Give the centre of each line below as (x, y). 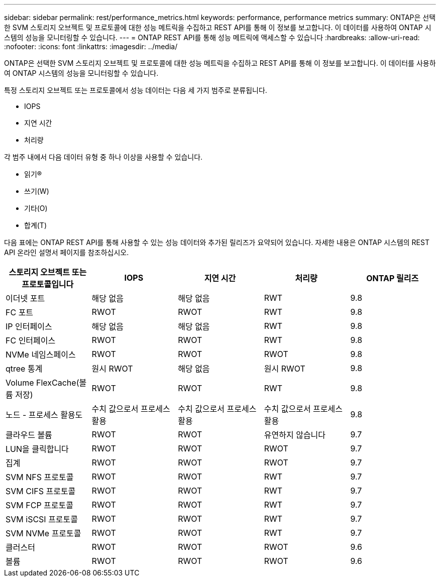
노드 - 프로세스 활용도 (44, 415)
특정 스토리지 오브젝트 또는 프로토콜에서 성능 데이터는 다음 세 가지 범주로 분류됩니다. (136, 90)
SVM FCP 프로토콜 (39, 505)
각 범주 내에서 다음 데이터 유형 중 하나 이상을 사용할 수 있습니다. (103, 157)
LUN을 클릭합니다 (37, 449)
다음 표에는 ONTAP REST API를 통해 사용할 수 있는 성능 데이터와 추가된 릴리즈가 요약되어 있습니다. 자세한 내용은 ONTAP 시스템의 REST (217, 242)
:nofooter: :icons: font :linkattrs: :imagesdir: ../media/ (91, 46)
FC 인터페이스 (31, 340)
